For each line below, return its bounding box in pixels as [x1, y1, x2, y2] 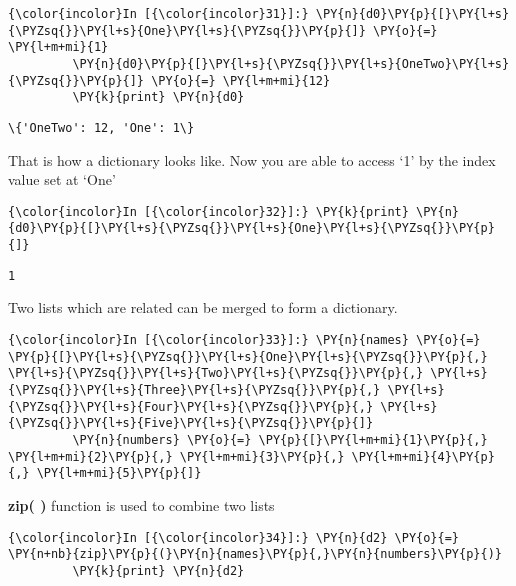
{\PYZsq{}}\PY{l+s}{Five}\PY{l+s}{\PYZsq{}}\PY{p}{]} [8, 416, 374, 431]
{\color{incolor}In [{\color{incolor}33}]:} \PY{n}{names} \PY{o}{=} [8, 333, 481, 347]
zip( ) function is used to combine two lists [8, 494, 275, 515]
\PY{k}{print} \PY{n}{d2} [72, 563, 245, 578]
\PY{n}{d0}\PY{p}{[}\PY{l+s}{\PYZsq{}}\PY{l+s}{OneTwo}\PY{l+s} [72, 56, 510, 71]
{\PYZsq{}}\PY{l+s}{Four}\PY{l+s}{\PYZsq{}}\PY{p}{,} [8, 399, 374, 414]
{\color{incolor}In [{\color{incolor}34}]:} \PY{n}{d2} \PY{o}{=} [8, 530, 460, 545]
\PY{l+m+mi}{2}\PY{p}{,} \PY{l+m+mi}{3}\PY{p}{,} [8, 449, 345, 464]
